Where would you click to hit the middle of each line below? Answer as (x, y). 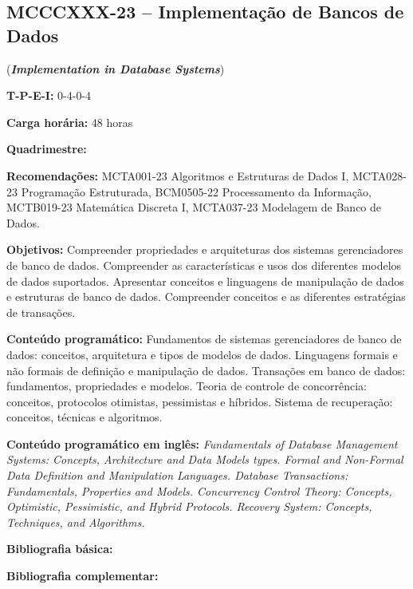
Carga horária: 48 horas (70, 122)
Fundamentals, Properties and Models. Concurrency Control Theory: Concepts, (199, 490)
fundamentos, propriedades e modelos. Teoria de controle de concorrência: (187, 386)
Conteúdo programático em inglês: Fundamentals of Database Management (202, 443)
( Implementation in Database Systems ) (116, 68)
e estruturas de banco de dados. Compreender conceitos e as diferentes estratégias (206, 296)
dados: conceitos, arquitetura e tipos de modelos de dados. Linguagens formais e (202, 354)
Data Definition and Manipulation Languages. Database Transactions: (177, 475)
